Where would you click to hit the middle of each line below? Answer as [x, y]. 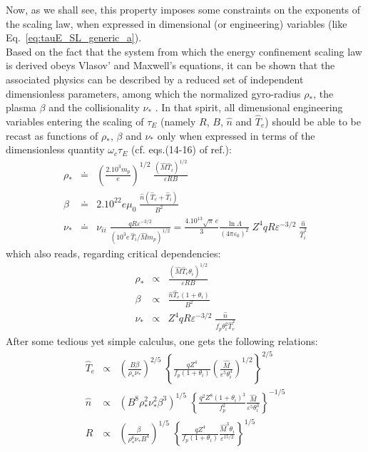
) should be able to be [313, 121]
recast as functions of [52, 135]
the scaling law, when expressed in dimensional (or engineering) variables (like [177, 23]
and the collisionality [94, 107]
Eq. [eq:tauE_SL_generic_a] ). [74, 37]
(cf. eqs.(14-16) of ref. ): [181, 149]
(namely [178, 121]
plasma [21, 107]
